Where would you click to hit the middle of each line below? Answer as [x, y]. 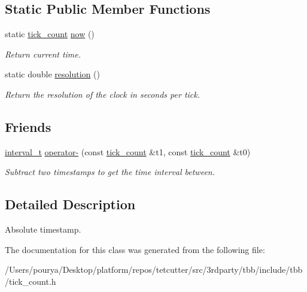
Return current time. [43, 54]
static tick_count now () [50, 34]
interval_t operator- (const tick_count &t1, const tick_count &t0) [128, 151]
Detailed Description [70, 204]
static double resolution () [52, 74]
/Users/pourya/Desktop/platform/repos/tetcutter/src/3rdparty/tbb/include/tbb [154, 270]
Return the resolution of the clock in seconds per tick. [103, 94]
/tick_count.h [31, 281]
